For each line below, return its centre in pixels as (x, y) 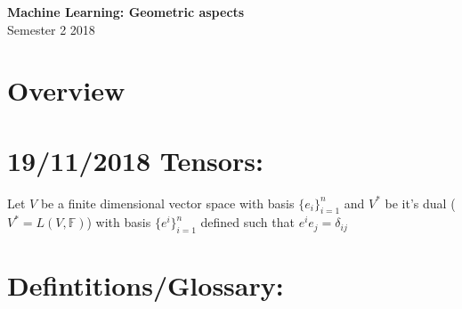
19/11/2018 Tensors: (135, 160)
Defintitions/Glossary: (146, 285)
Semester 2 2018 (51, 29)
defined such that (247, 222)
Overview (66, 90)
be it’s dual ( (420, 203)
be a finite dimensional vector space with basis (167, 203)
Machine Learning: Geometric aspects (126, 12)
